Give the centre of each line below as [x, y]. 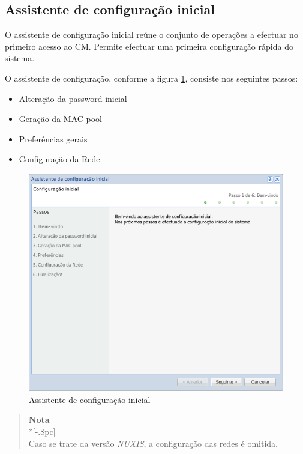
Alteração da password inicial [73, 98]
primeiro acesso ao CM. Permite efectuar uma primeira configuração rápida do [149, 46]
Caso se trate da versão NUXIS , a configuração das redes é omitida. [153, 443]
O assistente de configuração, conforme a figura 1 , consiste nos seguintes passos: [151, 78]
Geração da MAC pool [60, 119]
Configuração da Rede [59, 159]
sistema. [20, 58]
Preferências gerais [53, 138]
